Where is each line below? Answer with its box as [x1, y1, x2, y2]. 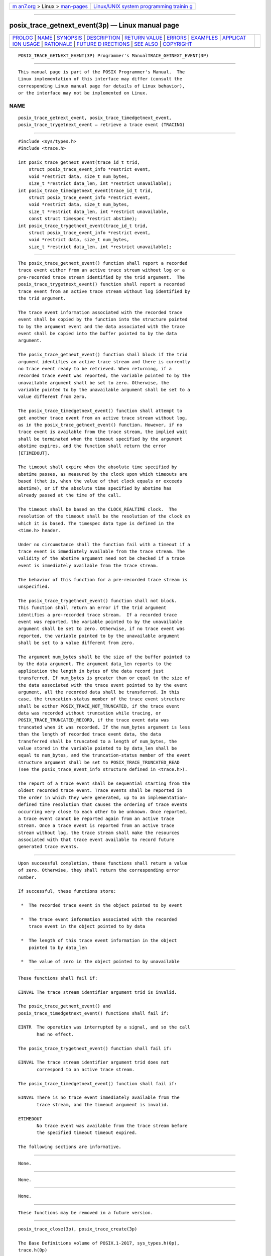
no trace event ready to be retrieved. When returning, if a [18, 366, 172, 371]
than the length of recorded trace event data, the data [18, 731, 162, 737]
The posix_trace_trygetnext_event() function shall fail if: [18, 1045, 172, 1051]
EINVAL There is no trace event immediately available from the [18, 1095, 180, 1100]
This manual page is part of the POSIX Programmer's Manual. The [18, 69, 185, 75]
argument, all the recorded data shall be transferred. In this [18, 689, 180, 695]
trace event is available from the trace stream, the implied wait [18, 429, 188, 435]
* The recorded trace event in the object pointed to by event [21, 902, 183, 908]
